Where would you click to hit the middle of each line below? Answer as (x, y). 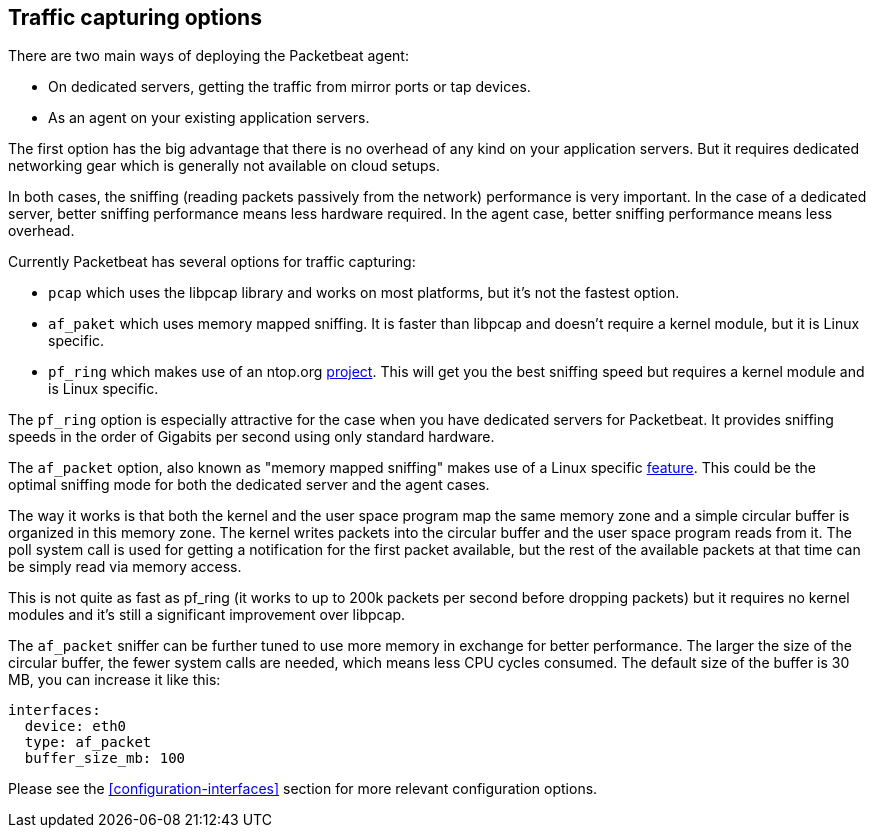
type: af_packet (88, 742)
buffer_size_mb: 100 (105, 758)
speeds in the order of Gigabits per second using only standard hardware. (251, 437)
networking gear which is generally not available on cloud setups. (224, 166)
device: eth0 (75, 726)
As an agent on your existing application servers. (209, 118)
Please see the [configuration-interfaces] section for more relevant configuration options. (303, 789)
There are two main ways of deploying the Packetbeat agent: (208, 56)
